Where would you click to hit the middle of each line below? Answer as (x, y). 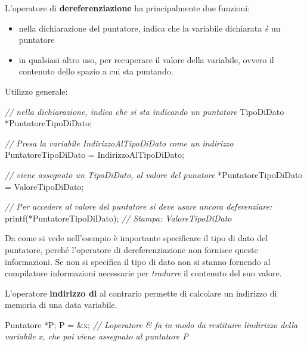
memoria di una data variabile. (61, 305)
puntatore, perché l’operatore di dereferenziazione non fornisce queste (131, 249)
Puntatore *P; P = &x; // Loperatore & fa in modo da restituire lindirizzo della (151, 324)
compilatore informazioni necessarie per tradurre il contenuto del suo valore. (143, 273)
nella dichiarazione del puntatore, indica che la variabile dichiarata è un (150, 28)
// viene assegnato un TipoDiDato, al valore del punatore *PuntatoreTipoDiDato (154, 174)
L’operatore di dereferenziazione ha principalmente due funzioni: (128, 8)
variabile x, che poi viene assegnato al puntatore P (97, 336)
